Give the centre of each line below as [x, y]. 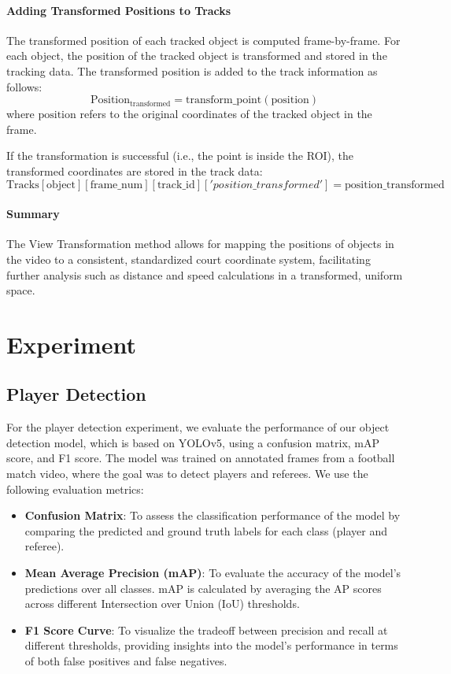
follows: [24, 86]
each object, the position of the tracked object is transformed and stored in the [197, 56]
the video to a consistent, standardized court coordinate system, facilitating [189, 259]
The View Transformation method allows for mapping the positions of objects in [200, 244]
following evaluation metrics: [75, 489]
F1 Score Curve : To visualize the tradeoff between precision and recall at [206, 630]
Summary [33, 214]
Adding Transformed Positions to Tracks [119, 10]
